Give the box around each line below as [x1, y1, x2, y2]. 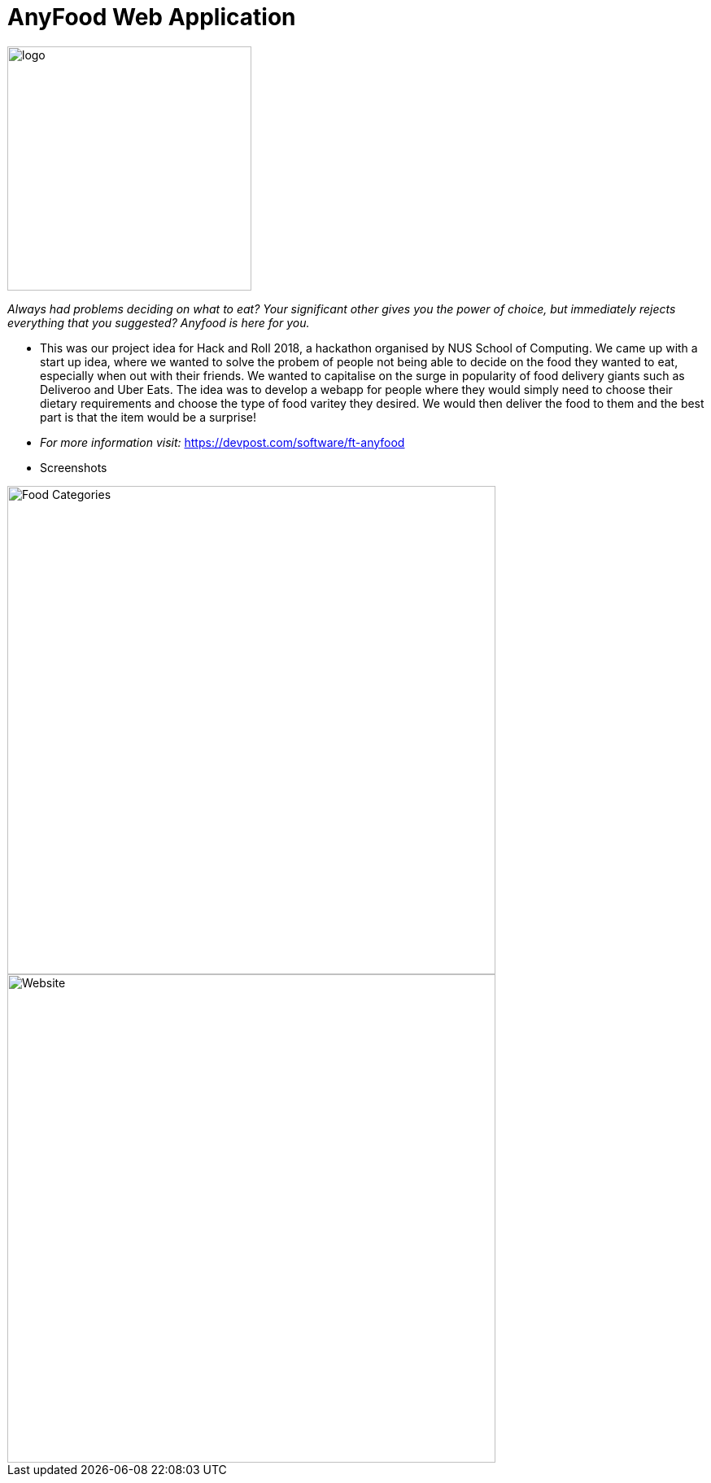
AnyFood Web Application [7, 3, 296, 31]
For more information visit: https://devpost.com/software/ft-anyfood [40, 435, 405, 449]
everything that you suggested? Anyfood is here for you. [7, 315, 310, 330]
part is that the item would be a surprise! [40, 409, 257, 424]
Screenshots [40, 460, 107, 475]
